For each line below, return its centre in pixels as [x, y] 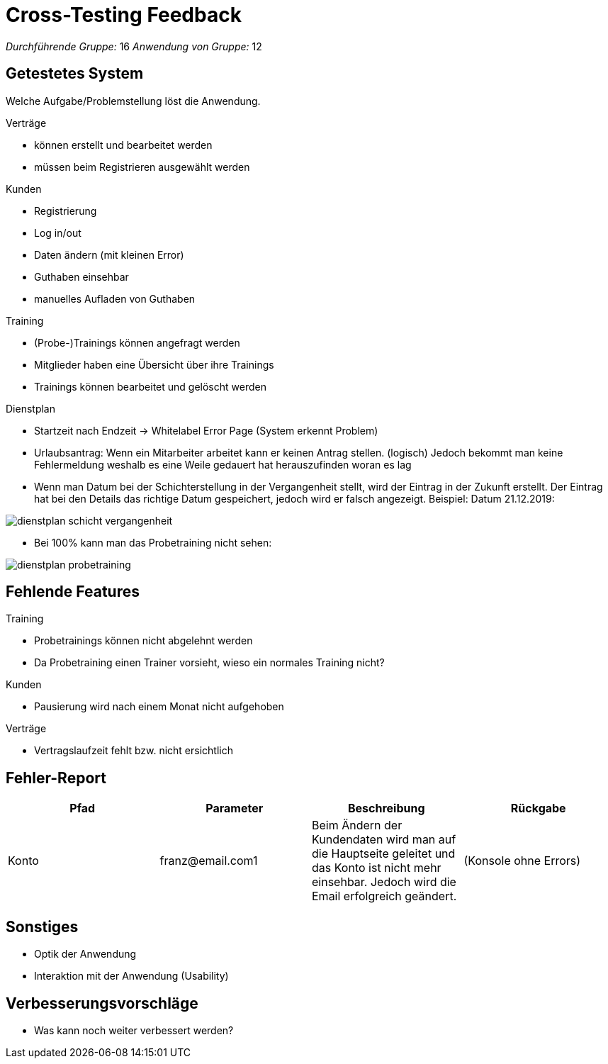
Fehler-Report [56, 778]
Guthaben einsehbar [81, 276]
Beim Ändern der [357, 825]
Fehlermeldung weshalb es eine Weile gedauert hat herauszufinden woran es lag [223, 464]
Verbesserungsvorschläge [102, 1003]
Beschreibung [386, 808]
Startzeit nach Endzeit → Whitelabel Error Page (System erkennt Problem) [206, 430]
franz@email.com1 [209, 861]
